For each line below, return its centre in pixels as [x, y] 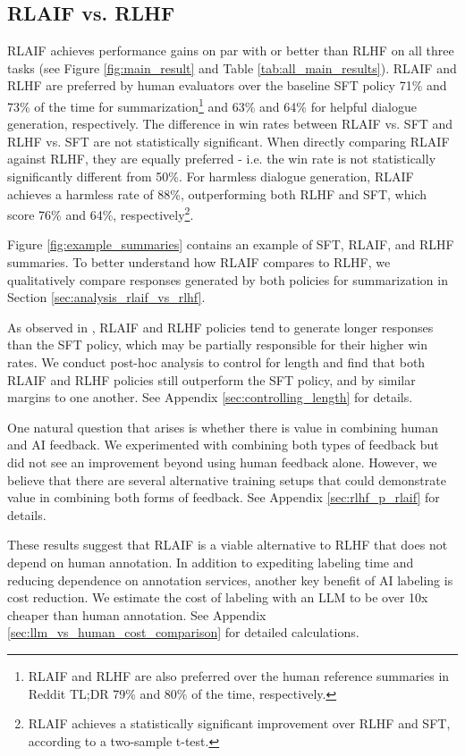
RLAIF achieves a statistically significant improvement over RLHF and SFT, [239, 723]
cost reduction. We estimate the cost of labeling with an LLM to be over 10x [218, 597]
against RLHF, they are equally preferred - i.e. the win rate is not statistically [222, 159]
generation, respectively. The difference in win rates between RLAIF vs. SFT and [230, 124]
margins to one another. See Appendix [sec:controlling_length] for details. [210, 397]
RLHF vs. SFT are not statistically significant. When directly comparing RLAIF [228, 141]
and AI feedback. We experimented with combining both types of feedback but [223, 445]
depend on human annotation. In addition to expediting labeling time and [211, 562]
